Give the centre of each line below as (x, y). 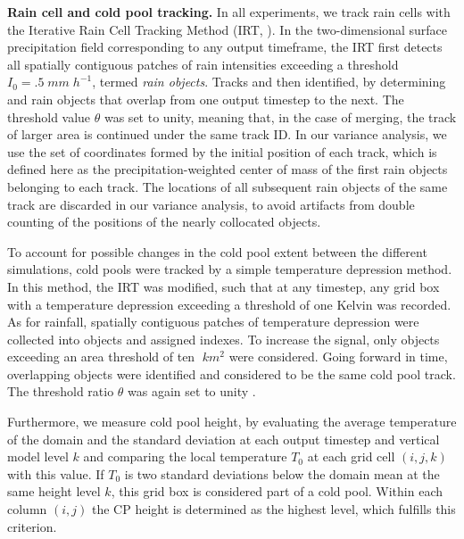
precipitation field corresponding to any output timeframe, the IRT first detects (225, 47)
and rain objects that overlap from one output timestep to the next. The (206, 99)
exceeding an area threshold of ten (101, 357)
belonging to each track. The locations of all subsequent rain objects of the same (228, 186)
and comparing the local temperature (185, 456)
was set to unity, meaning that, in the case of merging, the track (280, 116)
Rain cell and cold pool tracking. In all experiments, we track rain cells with (229, 12)
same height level (54, 491)
